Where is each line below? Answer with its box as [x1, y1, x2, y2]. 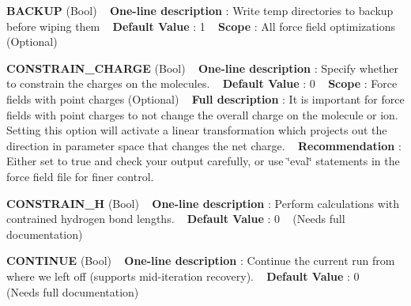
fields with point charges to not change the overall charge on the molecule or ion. [6, 106, 398, 123]
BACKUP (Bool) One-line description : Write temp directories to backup [6, 2, 394, 18]
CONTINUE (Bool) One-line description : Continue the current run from [6, 252, 395, 269]
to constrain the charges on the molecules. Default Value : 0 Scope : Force [6, 75, 398, 92]
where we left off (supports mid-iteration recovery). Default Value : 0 [6, 267, 360, 284]
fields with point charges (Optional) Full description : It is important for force [6, 90, 405, 107]
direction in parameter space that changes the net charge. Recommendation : [6, 137, 402, 153]
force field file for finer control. [6, 168, 154, 184]
